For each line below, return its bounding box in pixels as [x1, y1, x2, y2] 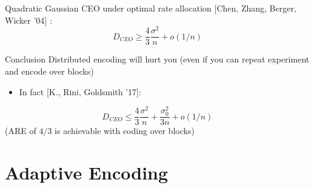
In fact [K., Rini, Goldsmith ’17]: [19, 85, 141, 98]
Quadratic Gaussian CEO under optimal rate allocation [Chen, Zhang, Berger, [5, 2, 296, 14]
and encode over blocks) [5, 64, 94, 77]
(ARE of [5, 124, 36, 137]
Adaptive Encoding [5, 160, 169, 185]
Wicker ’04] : [5, 13, 52, 26]
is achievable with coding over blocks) [55, 124, 195, 137]
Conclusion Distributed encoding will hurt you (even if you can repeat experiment [5, 53, 310, 65]
